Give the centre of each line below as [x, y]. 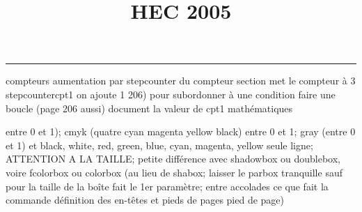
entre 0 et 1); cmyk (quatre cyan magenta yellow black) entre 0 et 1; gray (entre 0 [181, 131]
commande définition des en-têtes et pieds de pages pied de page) [145, 200]
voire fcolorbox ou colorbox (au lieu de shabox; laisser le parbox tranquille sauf [174, 172]
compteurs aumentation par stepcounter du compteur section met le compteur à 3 [181, 81]
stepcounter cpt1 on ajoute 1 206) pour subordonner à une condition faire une [171, 94]
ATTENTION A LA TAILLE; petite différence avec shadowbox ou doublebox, [173, 159]
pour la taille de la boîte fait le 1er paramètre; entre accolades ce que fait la [167, 186]
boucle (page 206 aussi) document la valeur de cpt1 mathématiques [149, 108]
